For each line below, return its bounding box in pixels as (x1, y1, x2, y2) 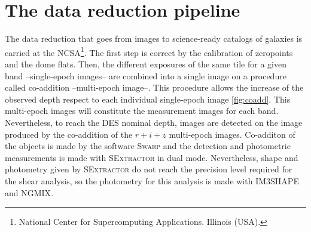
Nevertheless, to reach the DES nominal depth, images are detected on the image (5, 116, 303, 128)
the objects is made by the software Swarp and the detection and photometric (5, 140, 291, 152)
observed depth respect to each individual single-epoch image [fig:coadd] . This (5, 92, 291, 105)
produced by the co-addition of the (5, 128, 133, 140)
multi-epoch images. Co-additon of (169, 128, 295, 140)
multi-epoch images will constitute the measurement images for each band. (5, 104, 279, 117)
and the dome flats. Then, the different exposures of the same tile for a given (5, 57, 286, 70)
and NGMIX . (5, 186, 54, 199)
